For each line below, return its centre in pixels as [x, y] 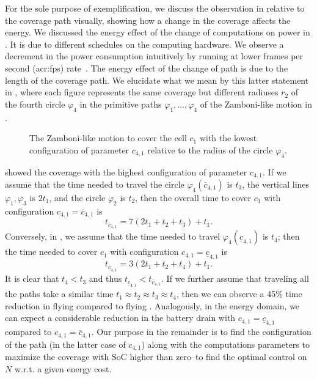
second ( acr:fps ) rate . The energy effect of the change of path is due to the [147, 68]
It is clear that [32, 278]
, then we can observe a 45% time [239, 294]
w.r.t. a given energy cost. [63, 368]
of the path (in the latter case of [65, 344]
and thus [105, 278]
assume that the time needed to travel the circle [95, 184]
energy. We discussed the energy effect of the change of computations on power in [158, 32]
